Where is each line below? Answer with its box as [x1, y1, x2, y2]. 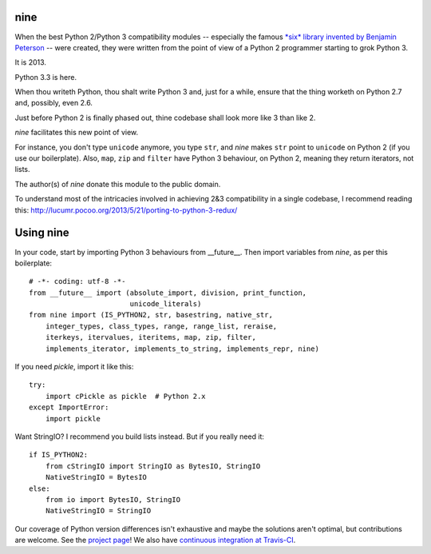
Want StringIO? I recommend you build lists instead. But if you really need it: [14, 432, 265, 441]
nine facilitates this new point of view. [14, 128, 139, 138]
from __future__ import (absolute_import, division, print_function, [29, 288, 307, 297]
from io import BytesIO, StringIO [45, 495, 181, 504]
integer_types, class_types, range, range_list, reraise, [45, 321, 278, 331]
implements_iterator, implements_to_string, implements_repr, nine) [45, 344, 319, 353]
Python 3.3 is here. [14, 72, 77, 82]
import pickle [45, 414, 101, 423]
